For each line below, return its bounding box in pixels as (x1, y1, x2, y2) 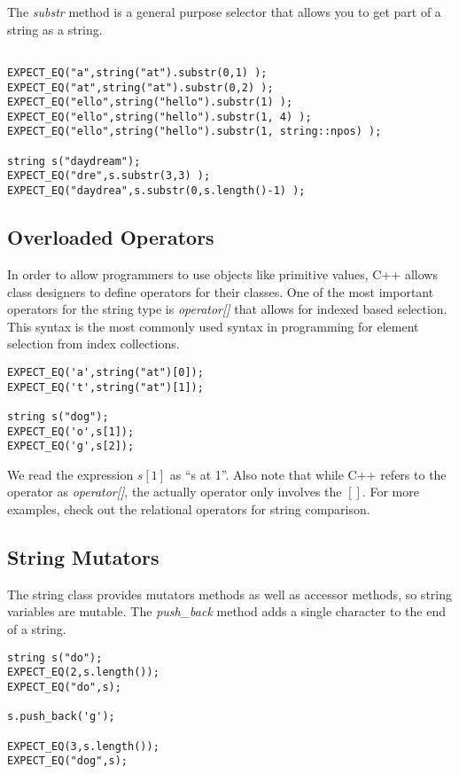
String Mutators (7, 543, 159, 571)
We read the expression (7, 465, 134, 483)
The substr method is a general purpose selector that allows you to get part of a (7, 3, 441, 20)
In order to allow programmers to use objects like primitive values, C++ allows (7, 264, 438, 283)
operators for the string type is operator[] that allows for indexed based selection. (7, 300, 447, 318)
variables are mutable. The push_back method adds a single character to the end (7, 602, 446, 621)
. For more (362, 482, 419, 501)
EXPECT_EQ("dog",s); (7, 754, 128, 768)
